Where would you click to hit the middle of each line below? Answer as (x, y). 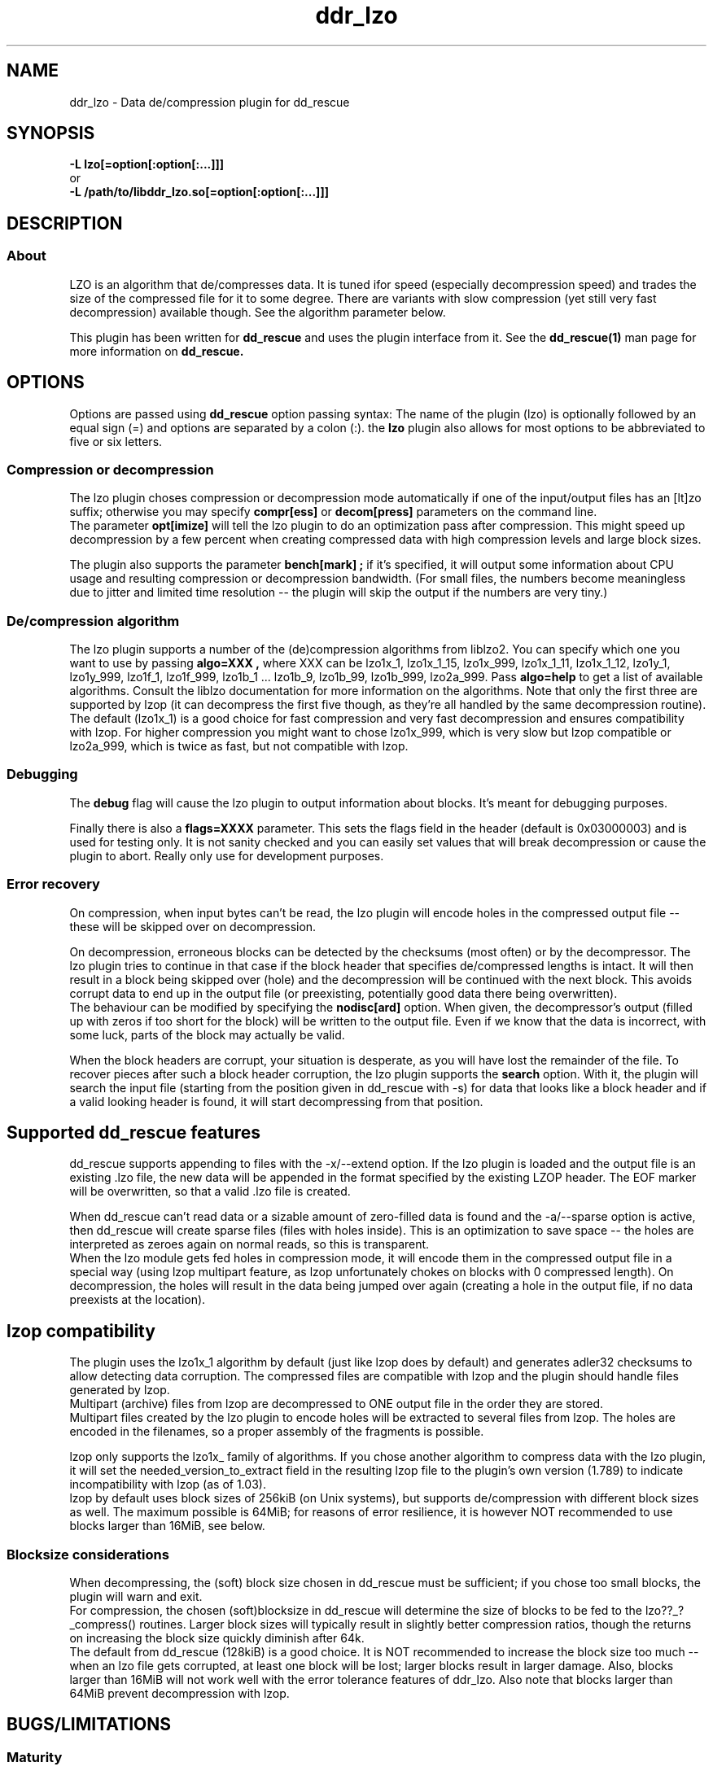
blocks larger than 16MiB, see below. (167, 1526)
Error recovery (53, 884)
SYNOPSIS (51, 133)
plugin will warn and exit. (136, 1596)
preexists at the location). (138, 1300)
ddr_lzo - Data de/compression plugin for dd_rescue (210, 102)
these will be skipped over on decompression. (193, 926)
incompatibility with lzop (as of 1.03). (168, 1485)
